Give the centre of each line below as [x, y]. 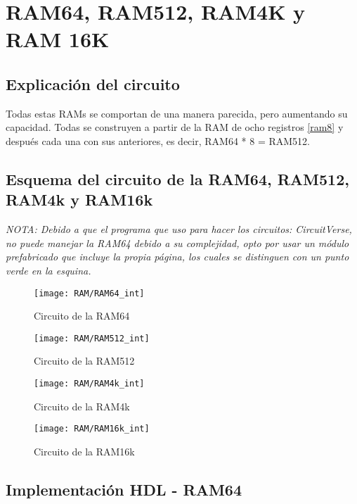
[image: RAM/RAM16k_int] [92, 429]
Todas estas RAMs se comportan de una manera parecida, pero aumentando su [177, 113]
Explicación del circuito [93, 83]
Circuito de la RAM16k [84, 451]
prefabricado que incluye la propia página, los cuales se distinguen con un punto [177, 257]
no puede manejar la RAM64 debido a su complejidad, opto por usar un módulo [177, 242]
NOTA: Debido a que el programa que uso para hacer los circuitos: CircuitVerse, [179, 229]
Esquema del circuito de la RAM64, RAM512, [177, 178]
